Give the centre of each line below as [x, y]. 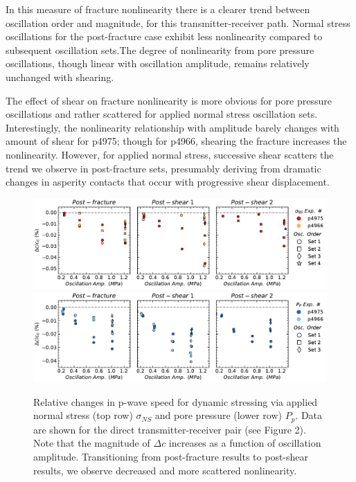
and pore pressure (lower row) [218, 415]
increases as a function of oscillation [245, 443]
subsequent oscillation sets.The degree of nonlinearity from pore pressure [160, 50]
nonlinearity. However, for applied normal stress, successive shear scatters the [170, 154]
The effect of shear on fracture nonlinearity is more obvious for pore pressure [169, 100]
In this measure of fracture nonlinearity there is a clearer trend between [158, 9]
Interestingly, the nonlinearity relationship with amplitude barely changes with [172, 127]
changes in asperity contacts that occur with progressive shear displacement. [168, 182]
